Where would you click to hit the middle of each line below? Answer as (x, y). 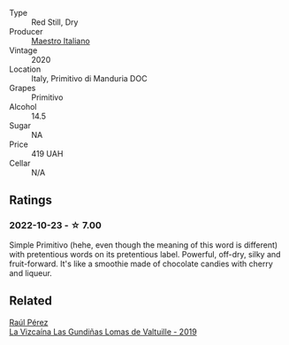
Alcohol (23, 107)
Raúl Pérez (29, 322)
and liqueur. (31, 272)
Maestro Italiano (61, 41)
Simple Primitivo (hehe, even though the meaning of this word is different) (144, 245)
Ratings (31, 200)
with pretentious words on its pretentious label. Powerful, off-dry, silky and (145, 254)
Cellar (20, 163)
